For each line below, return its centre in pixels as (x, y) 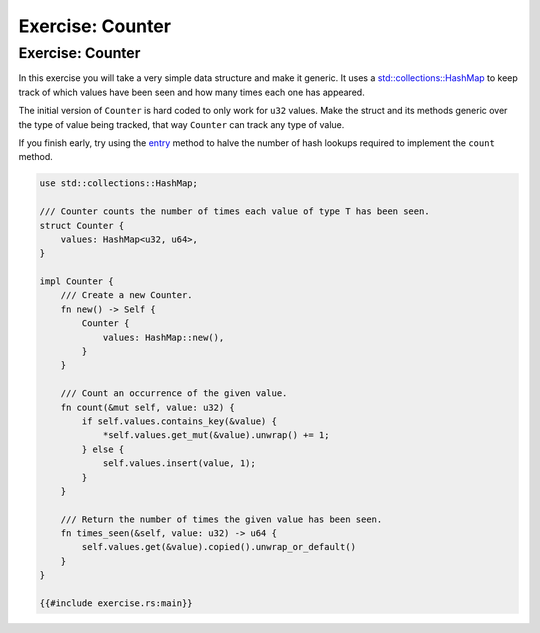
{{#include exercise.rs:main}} (116, 603)
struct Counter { (82, 225)
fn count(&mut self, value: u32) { (147, 407)
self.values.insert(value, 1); (179, 463)
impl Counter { (76, 281)
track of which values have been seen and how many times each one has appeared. (191, 92)
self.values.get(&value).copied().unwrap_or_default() (219, 547)
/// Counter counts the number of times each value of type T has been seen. (234, 211)
